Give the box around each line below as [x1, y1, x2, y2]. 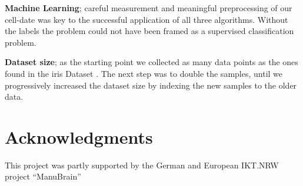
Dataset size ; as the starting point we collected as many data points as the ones [5, 56, 298, 68]
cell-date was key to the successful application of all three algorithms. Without [5, 13, 288, 25]
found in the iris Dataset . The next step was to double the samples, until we [5, 67, 283, 79]
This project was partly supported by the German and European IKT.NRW [5, 158, 279, 171]
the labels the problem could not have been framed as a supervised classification [5, 25, 294, 37]
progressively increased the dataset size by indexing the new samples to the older [5, 79, 297, 91]
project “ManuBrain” [5, 170, 81, 182]
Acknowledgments [5, 124, 153, 148]
